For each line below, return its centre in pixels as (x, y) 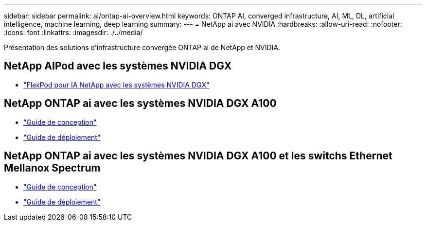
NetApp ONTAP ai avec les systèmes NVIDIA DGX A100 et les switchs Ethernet (198, 156)
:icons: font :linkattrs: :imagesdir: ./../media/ (73, 32)
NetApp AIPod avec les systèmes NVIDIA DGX (118, 66)
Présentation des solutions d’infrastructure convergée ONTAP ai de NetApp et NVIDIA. (142, 47)
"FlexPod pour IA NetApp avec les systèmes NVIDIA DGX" (116, 85)
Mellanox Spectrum (52, 168)
